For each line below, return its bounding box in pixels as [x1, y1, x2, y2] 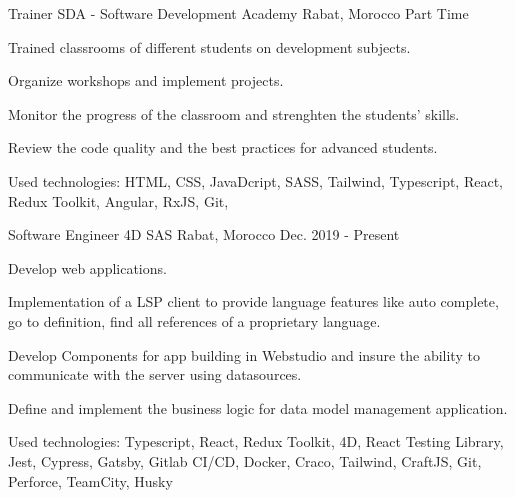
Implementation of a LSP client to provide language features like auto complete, [8, 291, 499, 312]
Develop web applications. [8, 257, 167, 278]
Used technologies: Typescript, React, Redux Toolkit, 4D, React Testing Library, [8, 431, 504, 452]
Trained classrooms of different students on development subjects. [8, 36, 411, 57]
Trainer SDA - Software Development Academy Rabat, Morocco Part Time [8, 3, 469, 23]
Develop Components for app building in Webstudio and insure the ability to [8, 344, 480, 365]
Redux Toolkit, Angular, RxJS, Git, [8, 190, 229, 211]
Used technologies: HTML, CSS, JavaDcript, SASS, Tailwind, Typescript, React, [8, 170, 503, 191]
